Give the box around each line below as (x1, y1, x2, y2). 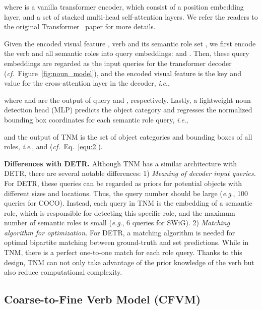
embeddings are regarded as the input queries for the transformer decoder (4, 57, 232, 68)
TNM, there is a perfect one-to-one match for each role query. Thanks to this (4, 247, 242, 258)
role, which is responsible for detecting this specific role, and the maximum (4, 207, 235, 218)
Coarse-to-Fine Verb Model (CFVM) (4, 291, 201, 307)
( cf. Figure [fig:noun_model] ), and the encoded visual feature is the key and (4, 68, 241, 78)
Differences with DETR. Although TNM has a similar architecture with (4, 158, 237, 168)
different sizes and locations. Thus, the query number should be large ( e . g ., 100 (4, 188, 248, 198)
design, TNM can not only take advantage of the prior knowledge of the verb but (4, 257, 254, 267)
